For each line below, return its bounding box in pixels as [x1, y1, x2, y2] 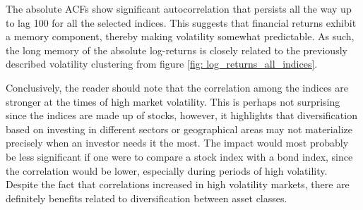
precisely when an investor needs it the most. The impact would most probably [6, 135, 349, 150]
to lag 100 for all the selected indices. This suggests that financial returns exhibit [6, 15, 357, 30]
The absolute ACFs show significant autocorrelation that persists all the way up [6, 1, 352, 16]
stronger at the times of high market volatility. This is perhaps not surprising [6, 94, 340, 109]
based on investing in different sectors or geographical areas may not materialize [6, 121, 352, 136]
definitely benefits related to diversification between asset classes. [6, 190, 287, 205]
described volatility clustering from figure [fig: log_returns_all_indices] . [6, 56, 318, 71]
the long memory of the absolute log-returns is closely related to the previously [6, 42, 347, 57]
